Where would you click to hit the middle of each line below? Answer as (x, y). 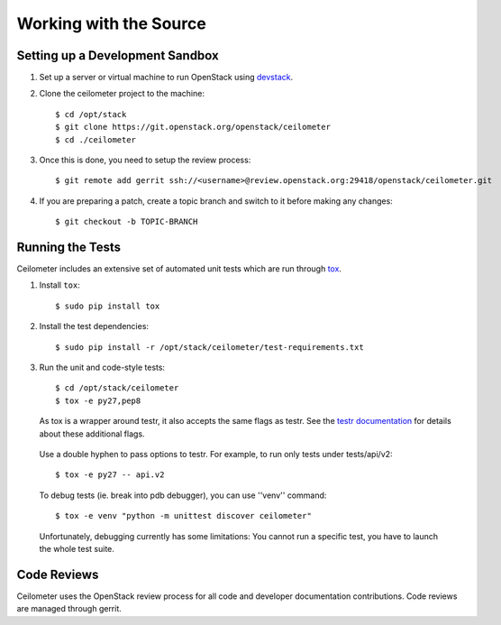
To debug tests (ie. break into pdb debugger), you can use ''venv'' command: (183, 495)
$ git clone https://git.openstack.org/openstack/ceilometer (193, 127)
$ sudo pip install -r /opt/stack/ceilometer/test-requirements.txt (210, 347)
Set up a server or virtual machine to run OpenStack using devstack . (166, 78)
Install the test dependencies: (94, 326)
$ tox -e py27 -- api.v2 (110, 475)
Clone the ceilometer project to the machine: (122, 94)
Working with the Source (111, 23)
